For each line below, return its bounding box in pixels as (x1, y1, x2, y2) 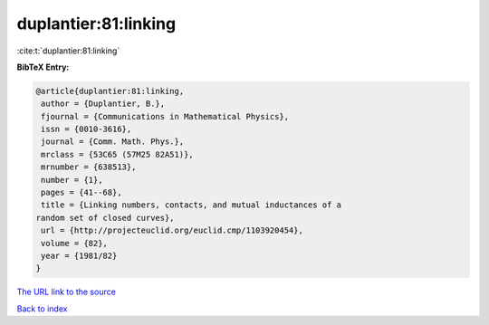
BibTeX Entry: (16, 62, 70, 72)
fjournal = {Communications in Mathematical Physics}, (41, 111, 290, 121)
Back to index (16, 303, 68, 314)
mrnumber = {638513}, (41, 162, 137, 172)
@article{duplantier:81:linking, (35, 86, 185, 96)
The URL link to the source (16, 286, 117, 298)
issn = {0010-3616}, (41, 124, 132, 135)
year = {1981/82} (41, 251, 118, 261)
